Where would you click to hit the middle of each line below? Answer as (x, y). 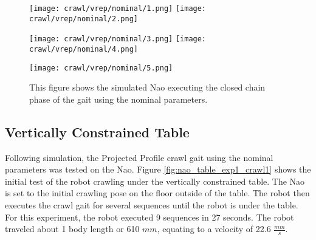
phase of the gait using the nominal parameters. (118, 99)
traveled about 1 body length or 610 (72, 229)
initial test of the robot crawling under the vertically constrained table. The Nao (155, 181)
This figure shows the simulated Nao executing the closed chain (147, 87)
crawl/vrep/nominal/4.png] (84, 49)
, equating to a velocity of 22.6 (214, 229)
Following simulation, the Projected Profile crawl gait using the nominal (139, 157)
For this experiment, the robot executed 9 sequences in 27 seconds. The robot (149, 217)
